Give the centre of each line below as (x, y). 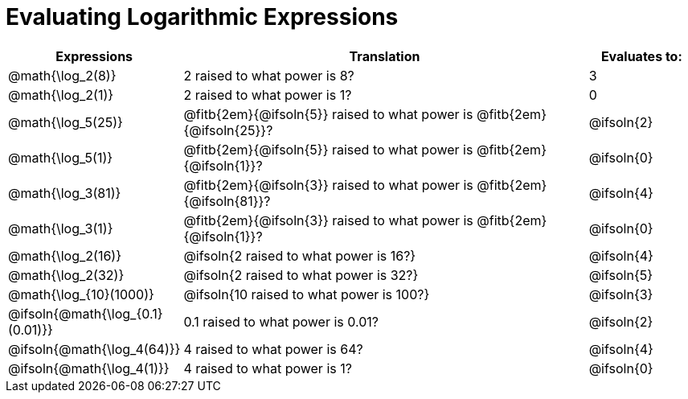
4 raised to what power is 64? (273, 349)
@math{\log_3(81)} (65, 193)
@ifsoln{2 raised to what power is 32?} (301, 275)
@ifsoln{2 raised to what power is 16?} (300, 255)
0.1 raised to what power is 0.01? (281, 321)
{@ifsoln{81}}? (227, 201)
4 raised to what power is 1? (268, 368)
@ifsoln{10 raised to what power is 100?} (307, 294)
